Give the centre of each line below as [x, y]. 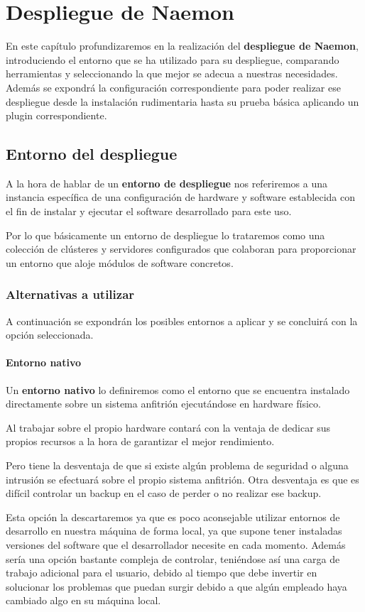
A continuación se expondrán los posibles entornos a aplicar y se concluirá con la [182, 321]
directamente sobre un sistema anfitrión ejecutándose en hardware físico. [163, 404]
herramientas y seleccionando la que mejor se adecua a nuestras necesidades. [172, 73]
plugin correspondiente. [56, 115]
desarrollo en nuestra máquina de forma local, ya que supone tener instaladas [174, 531]
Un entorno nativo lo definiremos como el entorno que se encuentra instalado [178, 389]
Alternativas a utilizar [70, 294]
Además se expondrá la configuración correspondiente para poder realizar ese [173, 87]
